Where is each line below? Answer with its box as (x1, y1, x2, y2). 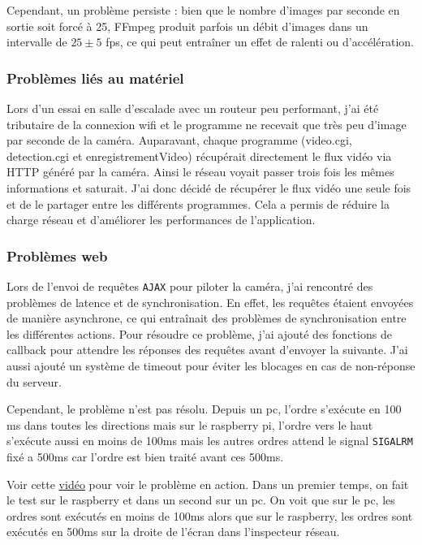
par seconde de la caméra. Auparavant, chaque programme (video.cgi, (6, 132, 352, 149)
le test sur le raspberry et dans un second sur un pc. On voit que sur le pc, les (6, 491, 395, 508)
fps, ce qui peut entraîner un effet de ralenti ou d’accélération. (105, 33, 414, 50)
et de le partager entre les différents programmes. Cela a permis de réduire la (6, 195, 390, 212)
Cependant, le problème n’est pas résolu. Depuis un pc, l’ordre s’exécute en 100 (6, 400, 402, 417)
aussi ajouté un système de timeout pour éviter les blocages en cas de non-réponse (6, 357, 416, 374)
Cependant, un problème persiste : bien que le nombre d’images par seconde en (6, 2, 400, 18)
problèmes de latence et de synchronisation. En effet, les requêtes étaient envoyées (6, 293, 414, 310)
